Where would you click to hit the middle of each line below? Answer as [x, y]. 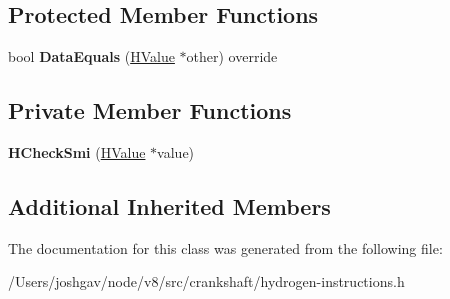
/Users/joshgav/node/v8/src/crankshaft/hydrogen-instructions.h [206, 281]
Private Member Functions [150, 110]
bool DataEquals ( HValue [91, 56]
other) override [232, 56]
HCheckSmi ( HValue [77, 152]
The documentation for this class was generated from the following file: [225, 247]
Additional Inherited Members [169, 205]
